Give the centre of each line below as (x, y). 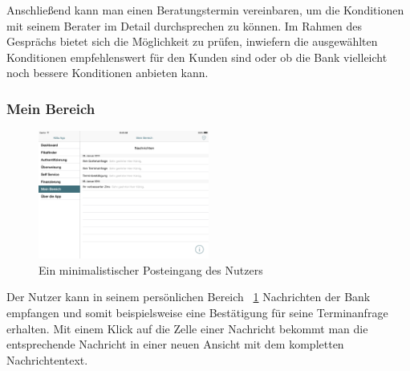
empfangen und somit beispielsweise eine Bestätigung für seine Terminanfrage (197, 312)
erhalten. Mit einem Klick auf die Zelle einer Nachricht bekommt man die (187, 328)
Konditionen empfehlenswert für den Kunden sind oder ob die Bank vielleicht (197, 57)
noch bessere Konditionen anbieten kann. (108, 73)
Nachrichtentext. (47, 359)
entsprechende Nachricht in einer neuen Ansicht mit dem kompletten (175, 344)
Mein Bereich (51, 108)
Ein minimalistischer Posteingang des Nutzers (151, 269)
